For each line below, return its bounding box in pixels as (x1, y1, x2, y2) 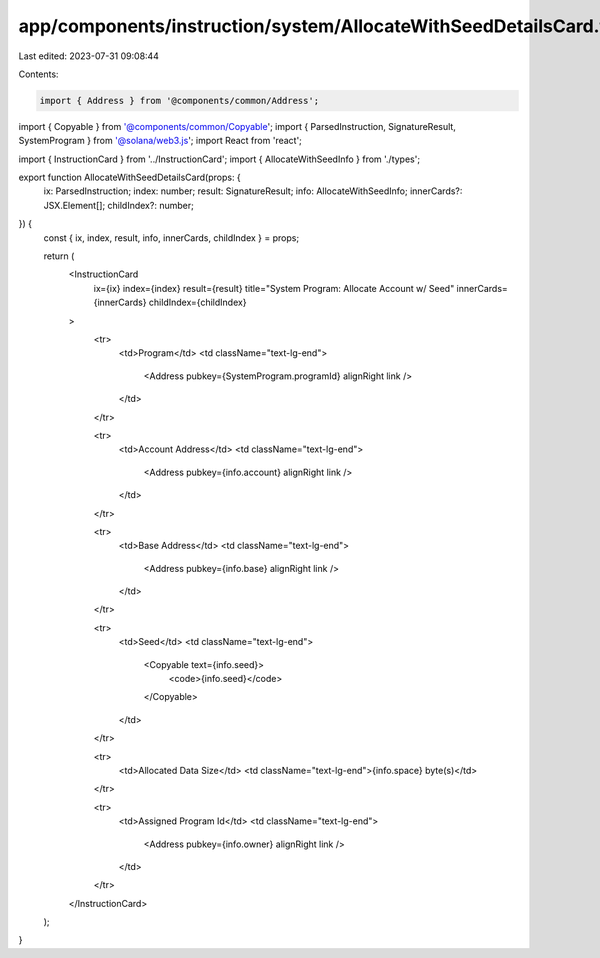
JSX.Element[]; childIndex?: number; (43, 199, 194, 211)
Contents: (18, 68, 59, 80)
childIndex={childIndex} (148, 296, 247, 309)
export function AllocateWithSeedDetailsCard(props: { (18, 171, 242, 184)
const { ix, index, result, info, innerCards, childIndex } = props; (43, 231, 300, 244)
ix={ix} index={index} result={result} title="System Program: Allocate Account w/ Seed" (93, 282, 455, 294)
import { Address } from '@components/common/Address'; (39, 95, 320, 106)
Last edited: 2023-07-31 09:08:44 (18, 50, 160, 62)
